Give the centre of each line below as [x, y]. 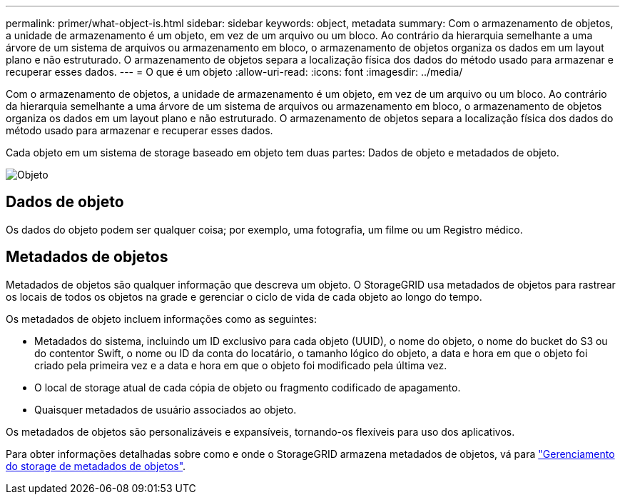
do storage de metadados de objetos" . [96, 466]
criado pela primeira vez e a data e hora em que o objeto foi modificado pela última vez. [241, 365]
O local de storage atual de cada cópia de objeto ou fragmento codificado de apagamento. [248, 387]
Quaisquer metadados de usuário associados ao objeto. [166, 409]
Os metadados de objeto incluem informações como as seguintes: [161, 319]
